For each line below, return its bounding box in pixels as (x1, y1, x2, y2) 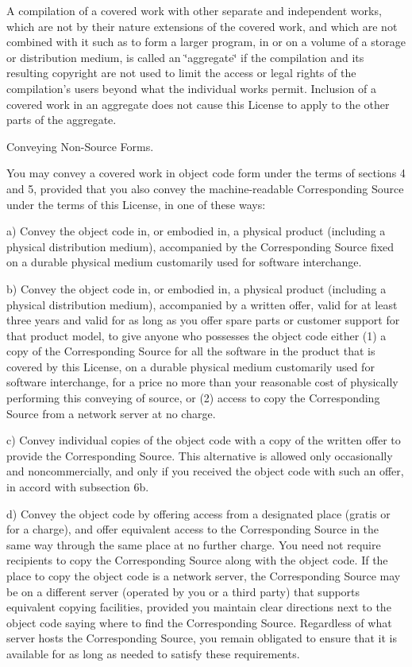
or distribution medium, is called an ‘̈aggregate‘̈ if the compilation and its (6, 48, 364, 65)
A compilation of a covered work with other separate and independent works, (6, 2, 382, 18)
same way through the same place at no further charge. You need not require (6, 536, 381, 553)
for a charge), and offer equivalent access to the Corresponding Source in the (6, 521, 379, 537)
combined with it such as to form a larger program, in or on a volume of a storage (6, 33, 406, 50)
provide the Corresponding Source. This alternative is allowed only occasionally (6, 447, 393, 463)
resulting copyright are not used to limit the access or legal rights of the (6, 64, 356, 81)
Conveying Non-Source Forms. (6, 138, 154, 154)
